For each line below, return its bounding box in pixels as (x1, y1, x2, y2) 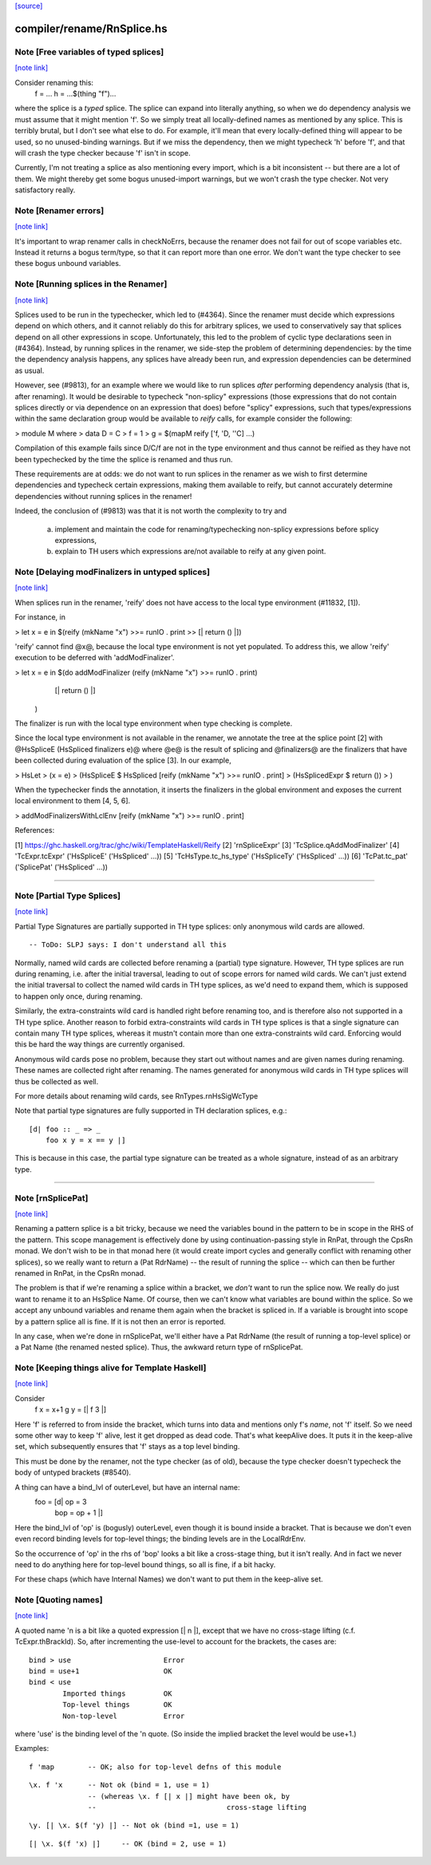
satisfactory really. (14, 185, 76, 195)
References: (14, 826, 55, 835)
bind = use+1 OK (29, 1666, 172, 1676)
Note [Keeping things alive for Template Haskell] (14, 1362, 207, 1373)
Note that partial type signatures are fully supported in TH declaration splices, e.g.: (14, 1106, 287, 1115)
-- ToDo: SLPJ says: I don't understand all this (29, 940, 227, 949)
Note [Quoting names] (14, 1594, 103, 1606)
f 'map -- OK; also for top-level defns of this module (29, 1762, 282, 1772)
